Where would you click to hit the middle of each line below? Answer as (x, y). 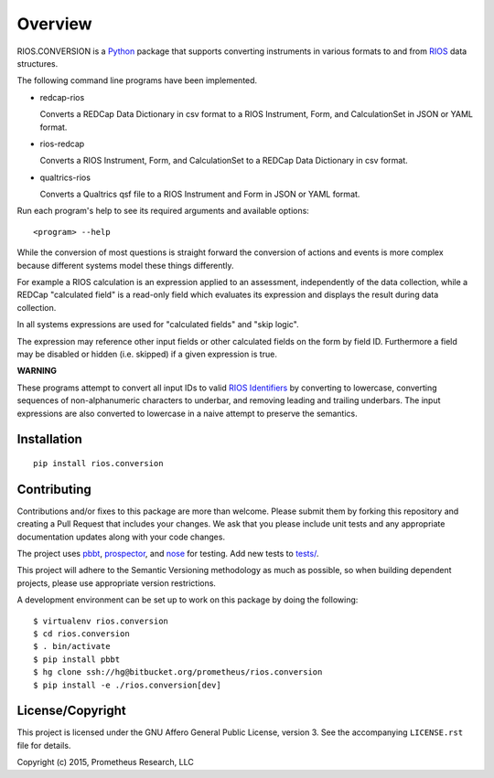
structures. (38, 63)
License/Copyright (72, 711)
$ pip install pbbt (77, 659)
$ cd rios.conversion (81, 634)
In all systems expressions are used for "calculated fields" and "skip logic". (158, 325)
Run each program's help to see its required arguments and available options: (163, 211)
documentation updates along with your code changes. (121, 537)
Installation (49, 439)
